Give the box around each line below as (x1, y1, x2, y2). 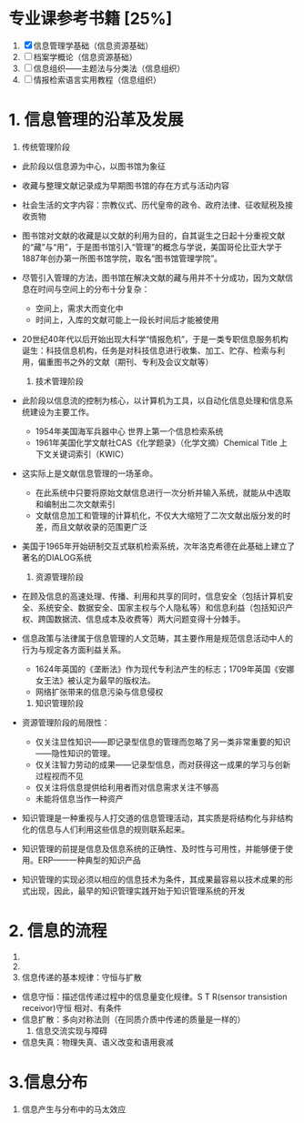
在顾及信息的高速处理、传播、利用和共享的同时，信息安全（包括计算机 (21, 591, 286, 602)
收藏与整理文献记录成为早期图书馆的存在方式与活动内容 (21, 179, 229, 191)
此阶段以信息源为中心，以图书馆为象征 (21, 160, 166, 171)
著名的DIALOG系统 (21, 551, 92, 562)
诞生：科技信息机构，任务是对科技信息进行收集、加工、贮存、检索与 (21, 345, 278, 356)
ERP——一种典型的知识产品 (37, 855, 142, 865)
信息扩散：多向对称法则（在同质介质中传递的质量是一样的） (21, 1014, 246, 1025)
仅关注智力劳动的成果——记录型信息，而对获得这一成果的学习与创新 (35, 759, 291, 770)
